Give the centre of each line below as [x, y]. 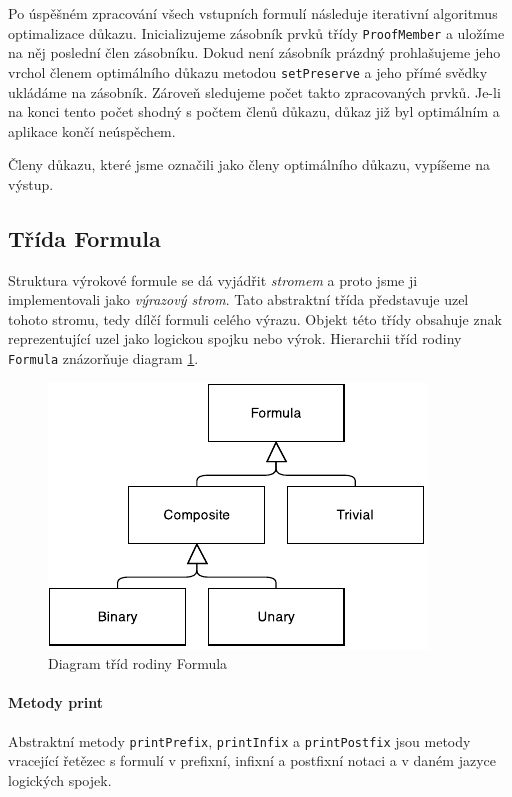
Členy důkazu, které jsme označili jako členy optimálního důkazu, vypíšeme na [249, 164]
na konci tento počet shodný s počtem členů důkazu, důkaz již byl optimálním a [254, 111]
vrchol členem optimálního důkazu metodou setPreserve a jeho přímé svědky [248, 71]
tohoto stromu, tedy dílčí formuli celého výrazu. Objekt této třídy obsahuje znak [255, 318]
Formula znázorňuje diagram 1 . [103, 358]
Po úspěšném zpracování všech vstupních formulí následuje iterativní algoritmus [253, 13]
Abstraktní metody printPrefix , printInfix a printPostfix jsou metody [239, 740]
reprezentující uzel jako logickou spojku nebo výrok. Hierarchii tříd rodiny [235, 338]
